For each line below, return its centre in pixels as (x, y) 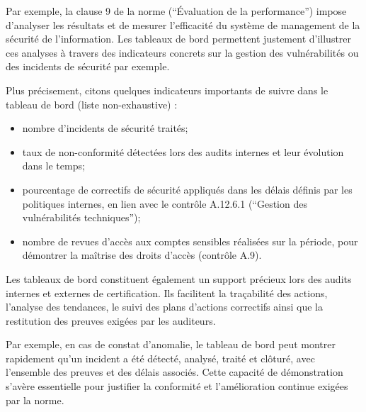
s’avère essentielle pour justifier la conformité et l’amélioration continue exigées (177, 386)
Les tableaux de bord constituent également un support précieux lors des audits (179, 278)
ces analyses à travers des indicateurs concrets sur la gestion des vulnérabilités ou (182, 52)
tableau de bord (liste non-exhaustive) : (92, 104)
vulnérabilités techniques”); (81, 217)
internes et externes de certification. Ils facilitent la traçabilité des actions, (167, 293)
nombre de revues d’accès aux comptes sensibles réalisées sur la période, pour (190, 241)
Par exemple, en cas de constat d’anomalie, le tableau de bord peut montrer (171, 344)
